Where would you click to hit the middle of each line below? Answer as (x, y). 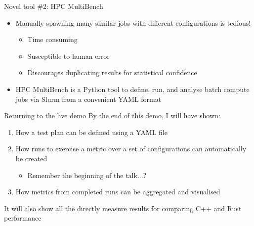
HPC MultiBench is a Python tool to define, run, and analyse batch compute (132, 89)
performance (23, 218)
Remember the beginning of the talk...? (87, 175)
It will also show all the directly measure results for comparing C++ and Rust (123, 208)
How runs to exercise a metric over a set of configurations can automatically (131, 149)
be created (31, 158)
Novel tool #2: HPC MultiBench (54, 6)
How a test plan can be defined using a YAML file (91, 132)
